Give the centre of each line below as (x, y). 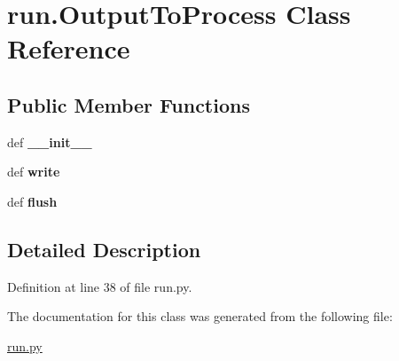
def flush (32, 201)
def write (34, 172)
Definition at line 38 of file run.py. (100, 286)
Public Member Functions (129, 104)
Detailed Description (104, 249)
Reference (69, 48)
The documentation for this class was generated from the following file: (200, 316)
